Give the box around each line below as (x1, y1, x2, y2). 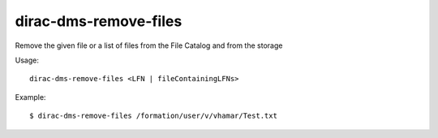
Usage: (15, 55, 40, 65)
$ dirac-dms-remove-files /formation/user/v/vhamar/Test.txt (29, 111, 277, 121)
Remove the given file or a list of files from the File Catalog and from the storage (15, 41, 283, 50)
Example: (15, 92, 46, 101)
